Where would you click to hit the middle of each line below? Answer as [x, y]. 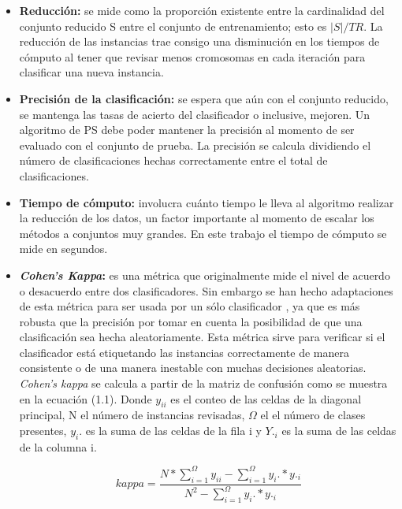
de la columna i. [58, 446]
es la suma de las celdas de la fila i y [173, 431]
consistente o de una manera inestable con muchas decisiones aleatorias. [193, 368]
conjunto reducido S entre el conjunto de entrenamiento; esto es [173, 26]
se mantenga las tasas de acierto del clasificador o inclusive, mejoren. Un [195, 114]
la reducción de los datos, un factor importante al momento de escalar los [197, 218]
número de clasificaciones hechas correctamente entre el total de [173, 160]
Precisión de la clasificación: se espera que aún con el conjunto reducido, [204, 98]
